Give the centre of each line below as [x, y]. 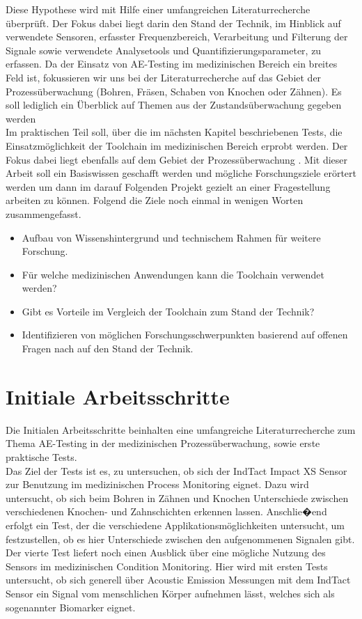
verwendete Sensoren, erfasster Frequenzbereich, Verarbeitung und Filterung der [177, 37]
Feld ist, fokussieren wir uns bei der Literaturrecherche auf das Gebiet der [164, 77]
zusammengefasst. [44, 213]
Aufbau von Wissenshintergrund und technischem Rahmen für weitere [171, 237]
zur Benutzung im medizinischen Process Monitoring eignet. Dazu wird [157, 484]
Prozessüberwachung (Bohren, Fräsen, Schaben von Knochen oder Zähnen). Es [174, 91]
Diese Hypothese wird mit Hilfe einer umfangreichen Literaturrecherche [158, 9]
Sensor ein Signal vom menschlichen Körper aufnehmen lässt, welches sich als [170, 593]
